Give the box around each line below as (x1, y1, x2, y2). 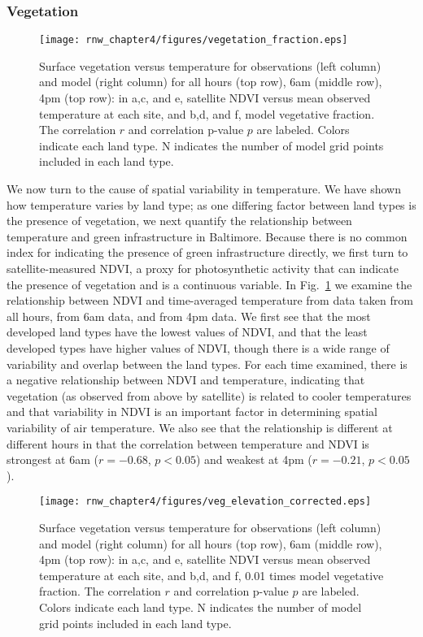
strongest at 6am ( (7, 451, 98, 468)
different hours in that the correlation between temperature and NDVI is (7, 435, 369, 452)
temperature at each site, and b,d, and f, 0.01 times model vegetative (39, 566, 384, 583)
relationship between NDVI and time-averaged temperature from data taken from (7, 292, 413, 309)
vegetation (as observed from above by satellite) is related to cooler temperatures (7, 387, 412, 404)
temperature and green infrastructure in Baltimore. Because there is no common (7, 227, 408, 245)
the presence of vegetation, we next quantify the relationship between (7, 212, 352, 229)
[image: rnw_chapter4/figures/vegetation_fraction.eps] (39, 34, 348, 46)
